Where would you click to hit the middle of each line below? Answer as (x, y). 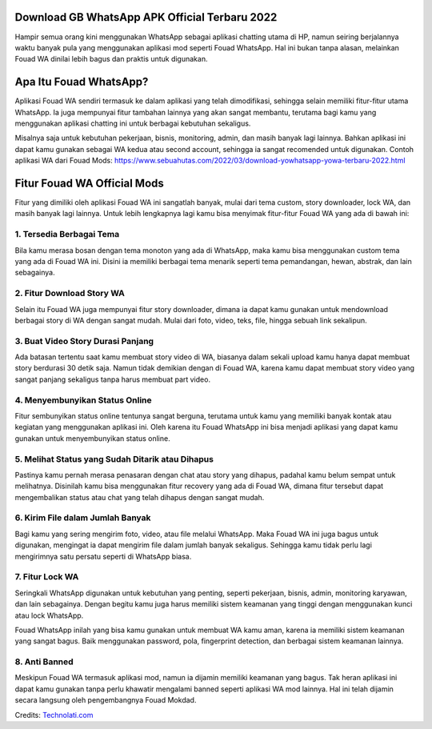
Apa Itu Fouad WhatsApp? (82, 82)
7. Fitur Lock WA (47, 577)
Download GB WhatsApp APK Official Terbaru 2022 (146, 17)
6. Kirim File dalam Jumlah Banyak (83, 518)
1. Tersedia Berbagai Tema (67, 234)
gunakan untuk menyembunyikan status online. (93, 438)
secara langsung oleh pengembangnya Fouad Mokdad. (106, 700)
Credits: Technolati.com (54, 715)
